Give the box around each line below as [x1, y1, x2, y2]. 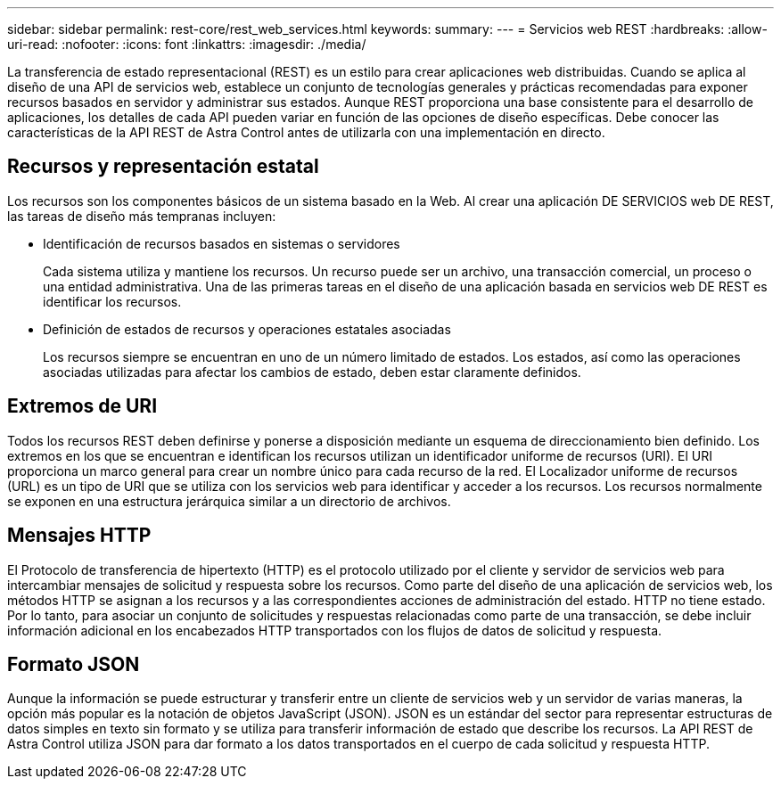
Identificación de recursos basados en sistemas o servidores [43, 235, 400, 251]
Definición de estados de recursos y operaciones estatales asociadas [43, 321, 451, 337]
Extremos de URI [7, 395, 158, 418]
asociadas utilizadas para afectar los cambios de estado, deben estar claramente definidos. [43, 364, 581, 380]
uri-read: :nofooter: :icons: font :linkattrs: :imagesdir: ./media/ [7, 37, 366, 52]
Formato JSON [7, 652, 140, 675]
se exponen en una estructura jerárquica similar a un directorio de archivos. [7, 493, 451, 509]
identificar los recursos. [43, 293, 182, 309]
